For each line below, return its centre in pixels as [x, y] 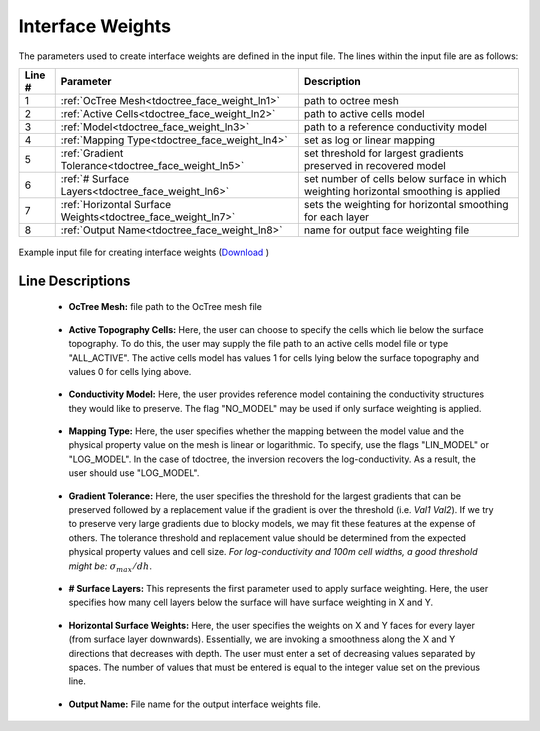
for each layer [336, 217]
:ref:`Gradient [92, 153]
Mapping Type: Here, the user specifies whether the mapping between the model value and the [266, 431]
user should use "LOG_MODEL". [134, 473]
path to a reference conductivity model [395, 127]
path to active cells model [364, 113]
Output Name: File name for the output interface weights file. [194, 704]
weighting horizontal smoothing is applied [402, 191]
